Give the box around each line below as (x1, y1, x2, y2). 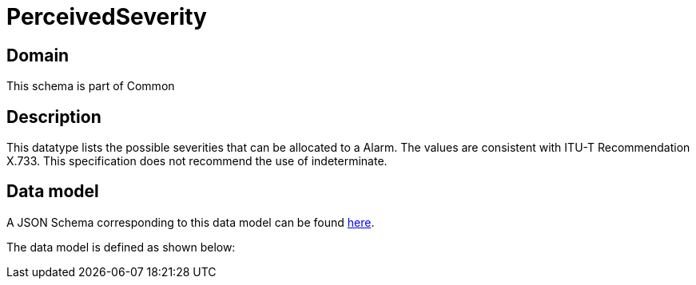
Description (6, 106, 101, 127)
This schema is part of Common (6, 79, 175, 93)
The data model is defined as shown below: (6, 239, 236, 254)
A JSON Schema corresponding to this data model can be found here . (6, 215, 375, 229)
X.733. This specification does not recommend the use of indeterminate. (6, 154, 388, 168)
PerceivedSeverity (6, 3, 207, 30)
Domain (6, 45, 70, 65)
